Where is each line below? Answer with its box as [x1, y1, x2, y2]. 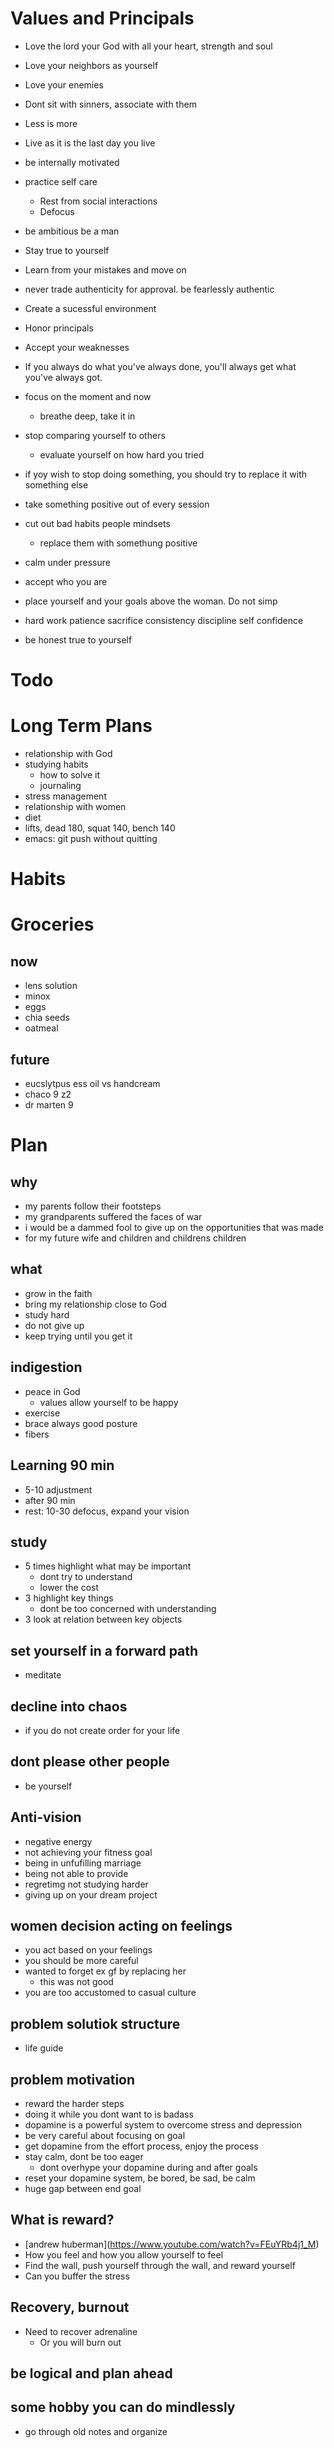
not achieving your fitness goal [24, 1846, 153, 1858]
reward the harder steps [24, 2098, 125, 2109]
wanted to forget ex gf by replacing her [24, 1965, 187, 1977]
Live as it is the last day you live [24, 137, 156, 149]
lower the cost [39, 1582, 100, 1594]
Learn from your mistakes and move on [24, 263, 187, 276]
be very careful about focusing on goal [24, 2130, 186, 2141]
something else [24, 478, 89, 491]
